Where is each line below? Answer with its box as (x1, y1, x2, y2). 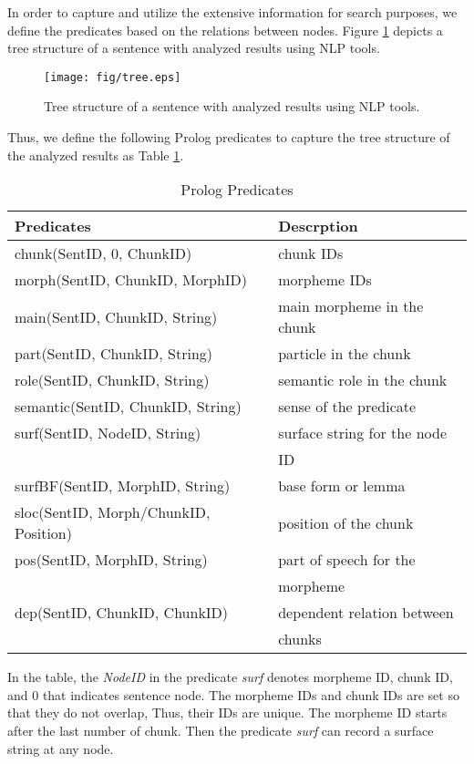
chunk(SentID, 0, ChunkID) (15, 243, 192, 264)
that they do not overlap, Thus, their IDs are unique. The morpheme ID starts (7, 703, 448, 722)
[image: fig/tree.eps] (44, 70, 181, 84)
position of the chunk (278, 511, 414, 533)
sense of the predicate (278, 396, 417, 418)
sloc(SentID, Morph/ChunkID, (15, 501, 211, 523)
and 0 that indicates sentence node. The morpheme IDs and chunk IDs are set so (7, 685, 459, 704)
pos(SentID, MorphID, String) (15, 549, 208, 571)
